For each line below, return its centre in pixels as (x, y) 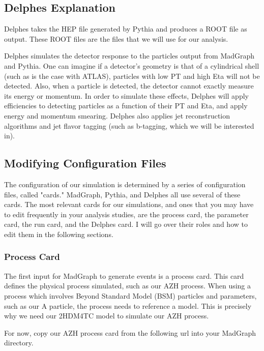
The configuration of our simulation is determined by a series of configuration (125, 184)
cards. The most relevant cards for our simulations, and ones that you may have (129, 204)
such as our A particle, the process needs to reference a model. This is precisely (128, 305)
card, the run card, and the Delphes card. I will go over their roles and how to (126, 224)
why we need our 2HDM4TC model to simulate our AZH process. (107, 316)
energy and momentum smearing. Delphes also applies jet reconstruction (117, 115)
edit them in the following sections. (59, 234)
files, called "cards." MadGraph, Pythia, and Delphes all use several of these (122, 194)
